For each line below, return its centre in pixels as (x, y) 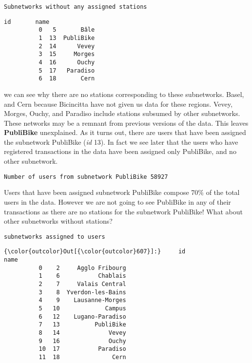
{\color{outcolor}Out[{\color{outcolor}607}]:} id (95, 252)
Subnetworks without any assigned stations (76, 7)
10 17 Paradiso (82, 349)
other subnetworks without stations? (58, 221)
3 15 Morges (67, 54)
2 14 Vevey (67, 46)
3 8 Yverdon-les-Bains (82, 292)
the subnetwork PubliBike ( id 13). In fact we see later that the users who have (121, 142)
